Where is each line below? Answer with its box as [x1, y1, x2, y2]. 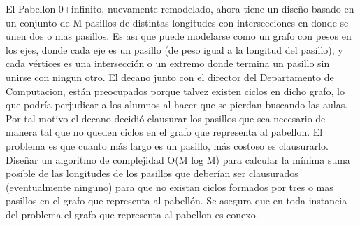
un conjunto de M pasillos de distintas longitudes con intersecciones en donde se [6, 15, 349, 29]
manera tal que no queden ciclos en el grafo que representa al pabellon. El [6, 125, 323, 139]
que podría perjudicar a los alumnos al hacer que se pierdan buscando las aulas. [6, 97, 348, 112]
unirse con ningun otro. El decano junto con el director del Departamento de [6, 69, 334, 84]
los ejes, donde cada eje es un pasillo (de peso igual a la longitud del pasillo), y [6, 42, 343, 57]
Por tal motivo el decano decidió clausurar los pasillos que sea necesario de [6, 111, 326, 125]
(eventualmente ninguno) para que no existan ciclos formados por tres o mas [6, 179, 333, 194]
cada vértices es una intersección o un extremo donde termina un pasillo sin [6, 56, 330, 71]
